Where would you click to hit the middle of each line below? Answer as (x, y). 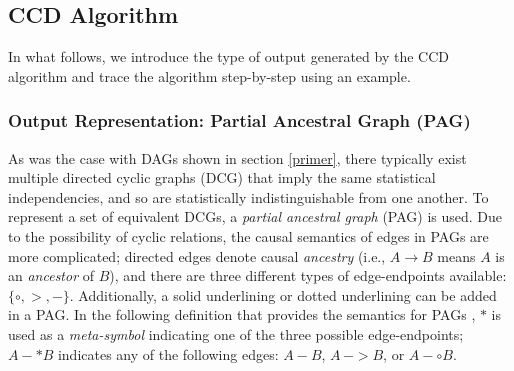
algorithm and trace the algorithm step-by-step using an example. (209, 75)
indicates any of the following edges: (168, 353)
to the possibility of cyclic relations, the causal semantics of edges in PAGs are (248, 235)
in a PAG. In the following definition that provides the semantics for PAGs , (242, 314)
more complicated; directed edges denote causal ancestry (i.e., (197, 255)
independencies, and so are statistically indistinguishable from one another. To (248, 196)
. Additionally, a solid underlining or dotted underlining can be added (283, 294)
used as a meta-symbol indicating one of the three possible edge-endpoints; (236, 333)
